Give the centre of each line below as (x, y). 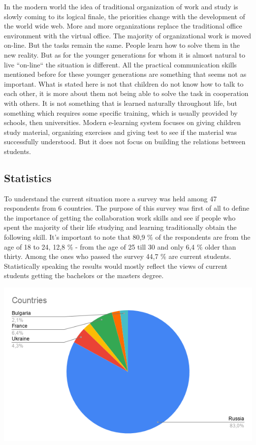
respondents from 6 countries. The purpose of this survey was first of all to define (127, 208)
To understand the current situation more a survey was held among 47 (111, 198)
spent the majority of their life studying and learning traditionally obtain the (120, 227)
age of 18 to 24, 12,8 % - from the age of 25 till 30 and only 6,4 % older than (120, 246)
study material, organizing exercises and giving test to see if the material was (121, 132)
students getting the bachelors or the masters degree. (84, 275)
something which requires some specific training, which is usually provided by (121, 112)
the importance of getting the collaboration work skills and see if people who (120, 217)
